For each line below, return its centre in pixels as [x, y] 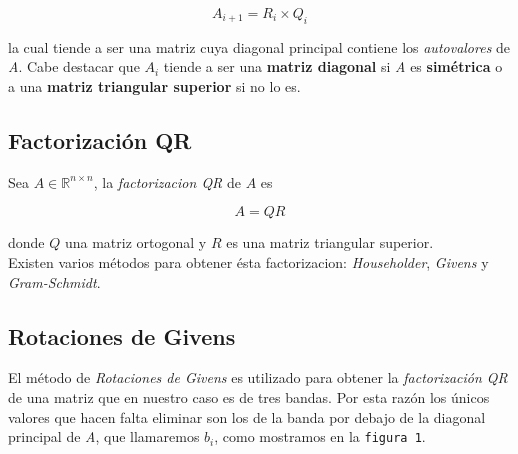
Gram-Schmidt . [54, 281]
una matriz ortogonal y [135, 242]
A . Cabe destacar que [74, 66]
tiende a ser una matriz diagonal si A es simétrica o [333, 66]
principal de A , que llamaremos [104, 436]
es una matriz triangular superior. [330, 242]
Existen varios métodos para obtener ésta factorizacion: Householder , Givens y [248, 261]
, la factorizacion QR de [167, 181]
